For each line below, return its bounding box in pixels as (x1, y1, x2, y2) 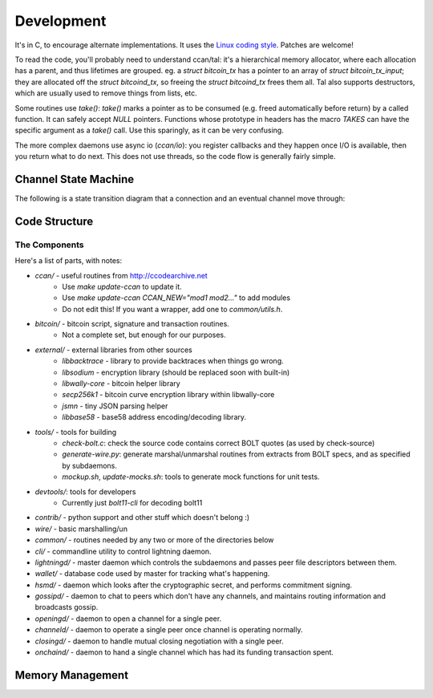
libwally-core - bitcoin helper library (62, 379, 180, 388)
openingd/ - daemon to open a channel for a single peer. (34, 614, 222, 623)
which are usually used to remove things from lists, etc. (14, 88, 198, 98)
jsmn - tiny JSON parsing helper (62, 401, 168, 411)
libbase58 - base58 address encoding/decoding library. (62, 412, 247, 422)
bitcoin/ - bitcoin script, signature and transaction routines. (34, 319, 230, 329)
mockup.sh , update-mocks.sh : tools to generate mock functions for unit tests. (62, 472, 320, 481)
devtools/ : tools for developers (34, 486, 136, 497)
